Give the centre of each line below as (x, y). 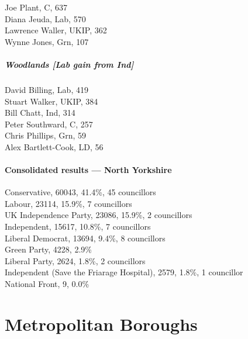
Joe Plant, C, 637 (36, 7)
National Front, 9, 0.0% (47, 284)
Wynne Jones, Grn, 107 (47, 41)
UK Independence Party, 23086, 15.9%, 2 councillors (99, 215)
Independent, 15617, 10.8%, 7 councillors (78, 226)
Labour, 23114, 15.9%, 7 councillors (68, 203)
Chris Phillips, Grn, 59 (46, 135)
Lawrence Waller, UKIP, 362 (56, 30)
